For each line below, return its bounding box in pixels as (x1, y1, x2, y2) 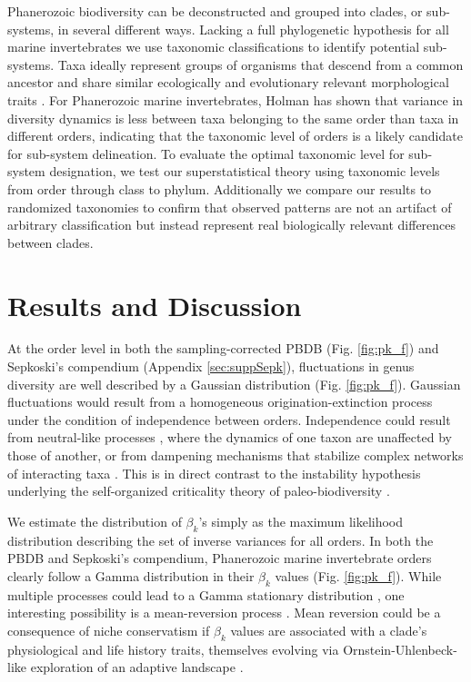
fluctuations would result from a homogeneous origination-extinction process (7, 392, 433, 411)
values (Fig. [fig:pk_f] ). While (275, 566, 442, 585)
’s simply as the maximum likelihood (198, 511, 404, 530)
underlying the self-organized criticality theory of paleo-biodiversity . (7, 481, 390, 500)
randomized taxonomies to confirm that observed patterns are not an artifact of (7, 197, 452, 216)
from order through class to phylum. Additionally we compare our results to (7, 179, 432, 198)
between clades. (7, 232, 94, 252)
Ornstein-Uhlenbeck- (343, 639, 457, 658)
